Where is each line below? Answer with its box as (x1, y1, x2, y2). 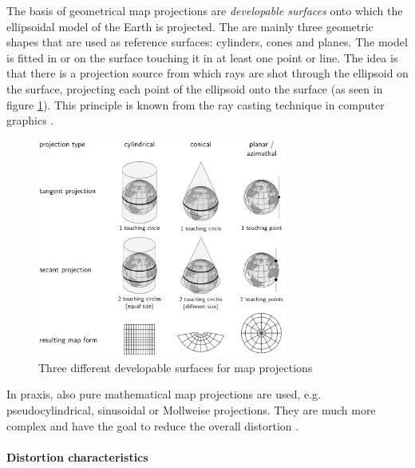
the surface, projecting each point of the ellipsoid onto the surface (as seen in (6, 80, 383, 97)
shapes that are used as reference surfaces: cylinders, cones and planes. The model (6, 34, 408, 50)
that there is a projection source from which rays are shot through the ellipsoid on (6, 65, 409, 81)
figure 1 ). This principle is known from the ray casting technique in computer (6, 96, 385, 113)
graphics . (6, 112, 54, 129)
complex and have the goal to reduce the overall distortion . (6, 417, 299, 434)
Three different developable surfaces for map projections (38, 359, 313, 375)
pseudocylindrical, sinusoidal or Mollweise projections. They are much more (6, 401, 376, 418)
